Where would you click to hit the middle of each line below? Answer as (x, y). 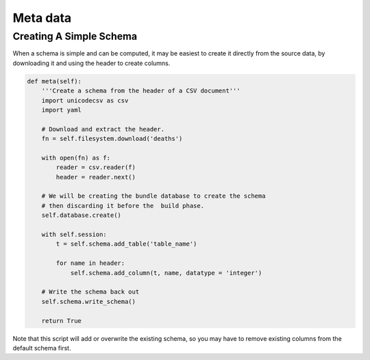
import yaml (62, 110)
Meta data (42, 18)
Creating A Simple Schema (75, 36)
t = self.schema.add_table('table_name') (126, 244)
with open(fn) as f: (76, 158)
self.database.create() (81, 215)
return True (62, 321)
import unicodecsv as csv (85, 100)
